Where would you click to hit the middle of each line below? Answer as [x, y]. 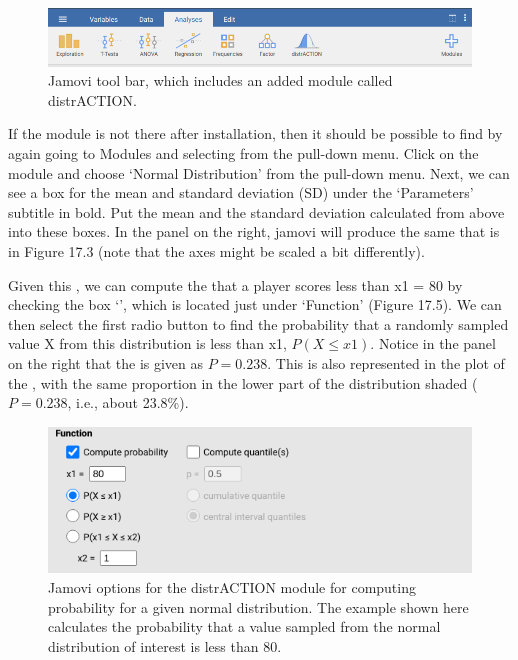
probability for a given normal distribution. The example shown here [258, 606]
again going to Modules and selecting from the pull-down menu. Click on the [243, 152]
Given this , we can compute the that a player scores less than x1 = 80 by [235, 284]
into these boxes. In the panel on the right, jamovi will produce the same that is [254, 231]
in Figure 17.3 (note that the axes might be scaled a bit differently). [216, 250]
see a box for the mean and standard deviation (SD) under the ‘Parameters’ [241, 192]
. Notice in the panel [433, 343]
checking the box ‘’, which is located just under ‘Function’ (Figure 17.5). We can [255, 304]
